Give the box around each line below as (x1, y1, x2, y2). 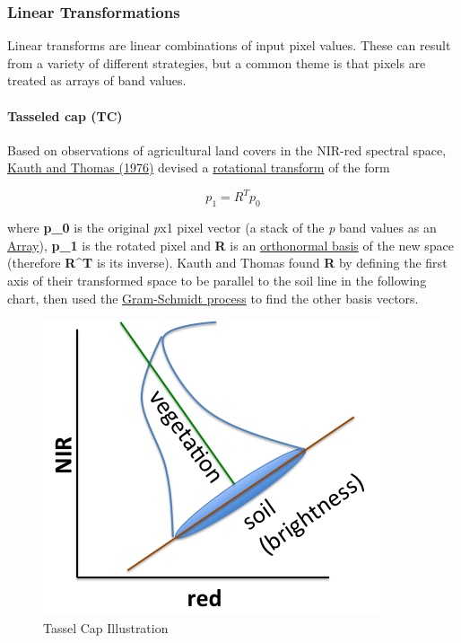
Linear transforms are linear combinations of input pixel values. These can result (7, 36, 451, 55)
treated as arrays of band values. (7, 71, 187, 90)
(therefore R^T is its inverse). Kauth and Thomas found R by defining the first (7, 253, 448, 272)
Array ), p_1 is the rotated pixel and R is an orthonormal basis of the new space (7, 235, 455, 254)
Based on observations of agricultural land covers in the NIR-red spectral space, (7, 140, 447, 159)
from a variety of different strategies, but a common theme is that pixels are (7, 53, 426, 72)
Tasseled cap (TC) (7, 106, 123, 125)
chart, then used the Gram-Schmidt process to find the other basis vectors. (7, 288, 419, 307)
